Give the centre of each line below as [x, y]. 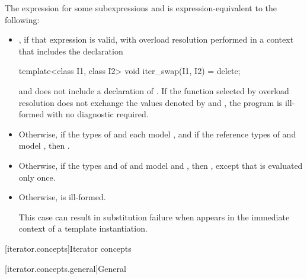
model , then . [44, 145]
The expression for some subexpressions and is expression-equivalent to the [141, 8]
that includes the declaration [71, 51]
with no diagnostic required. [97, 114]
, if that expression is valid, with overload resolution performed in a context [156, 39]
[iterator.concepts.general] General [65, 268]
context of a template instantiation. [83, 228]
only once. [37, 177]
